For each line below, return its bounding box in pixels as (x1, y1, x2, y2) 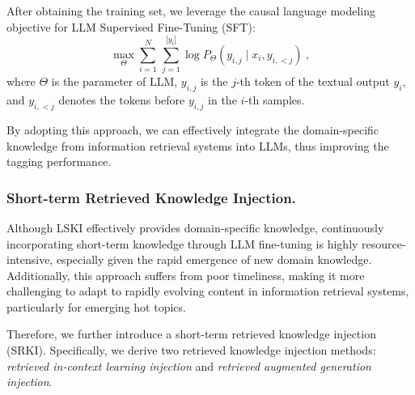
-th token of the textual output (235, 73, 390, 90)
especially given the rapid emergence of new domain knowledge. (56, 251, 372, 268)
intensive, (6, 251, 53, 268)
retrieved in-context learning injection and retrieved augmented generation (6, 357, 371, 374)
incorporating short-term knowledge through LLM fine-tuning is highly (6, 235, 358, 252)
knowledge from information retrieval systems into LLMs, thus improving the (6, 137, 389, 154)
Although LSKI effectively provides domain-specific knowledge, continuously (6, 219, 384, 236)
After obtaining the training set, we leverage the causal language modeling (6, 2, 376, 19)
